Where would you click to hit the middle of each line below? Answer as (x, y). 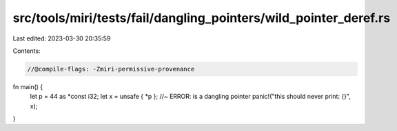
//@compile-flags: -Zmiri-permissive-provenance (111, 69)
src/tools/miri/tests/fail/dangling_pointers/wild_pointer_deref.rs (202, 18)
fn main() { (28, 86)
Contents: (27, 51)
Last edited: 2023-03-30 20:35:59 (62, 38)
